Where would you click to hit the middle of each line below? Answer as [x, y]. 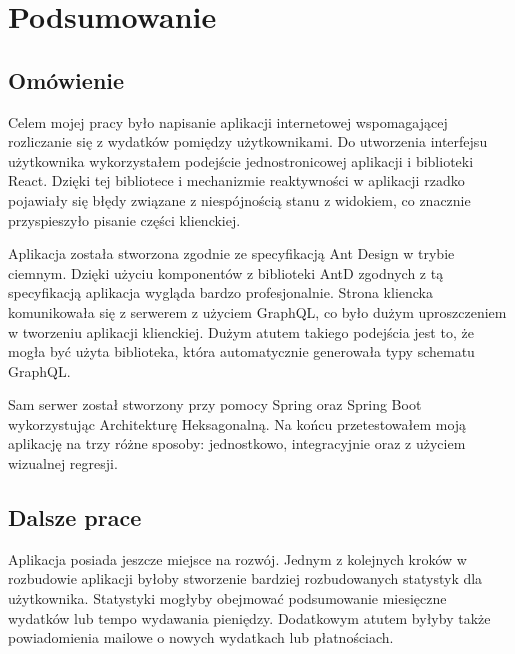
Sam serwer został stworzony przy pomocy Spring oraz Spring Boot [215, 404]
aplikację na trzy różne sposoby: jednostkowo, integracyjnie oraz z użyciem [237, 443]
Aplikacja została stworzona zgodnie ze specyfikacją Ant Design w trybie [231, 253]
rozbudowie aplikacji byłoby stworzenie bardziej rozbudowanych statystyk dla [245, 578]
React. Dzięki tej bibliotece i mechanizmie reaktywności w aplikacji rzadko [236, 180]
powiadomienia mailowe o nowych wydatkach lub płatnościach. [201, 637]
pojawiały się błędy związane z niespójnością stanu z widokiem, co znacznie [239, 199]
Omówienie [66, 79]
